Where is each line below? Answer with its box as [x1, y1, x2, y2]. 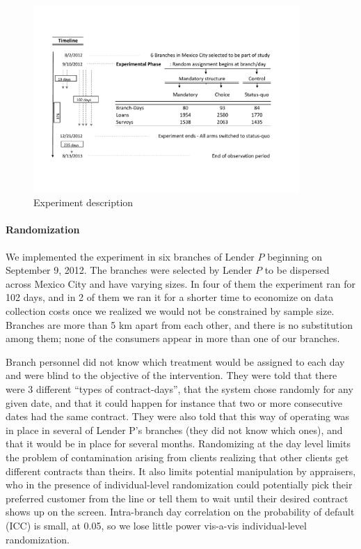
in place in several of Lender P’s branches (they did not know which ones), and [6, 422, 343, 437]
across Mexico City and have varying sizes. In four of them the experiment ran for [6, 276, 355, 291]
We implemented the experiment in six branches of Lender [6, 249, 255, 263]
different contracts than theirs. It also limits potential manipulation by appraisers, [6, 463, 356, 478]
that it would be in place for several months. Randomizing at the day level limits [6, 436, 351, 451]
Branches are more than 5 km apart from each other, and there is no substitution [6, 317, 353, 332]
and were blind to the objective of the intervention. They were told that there [6, 368, 337, 382]
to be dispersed [264, 263, 330, 277]
